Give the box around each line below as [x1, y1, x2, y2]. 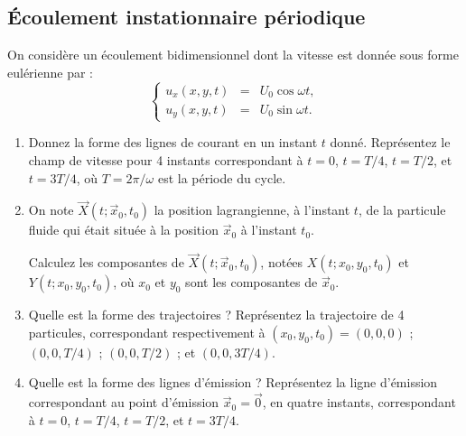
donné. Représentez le [330, 133, 451, 152]
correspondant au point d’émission [28, 393, 219, 412]
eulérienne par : [7, 62, 93, 81]
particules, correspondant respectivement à [28, 322, 266, 341]
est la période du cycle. [157, 168, 286, 187]
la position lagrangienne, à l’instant [154, 200, 350, 219]
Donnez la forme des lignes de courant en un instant [28, 133, 318, 152]
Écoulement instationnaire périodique [7, 3, 366, 31]
